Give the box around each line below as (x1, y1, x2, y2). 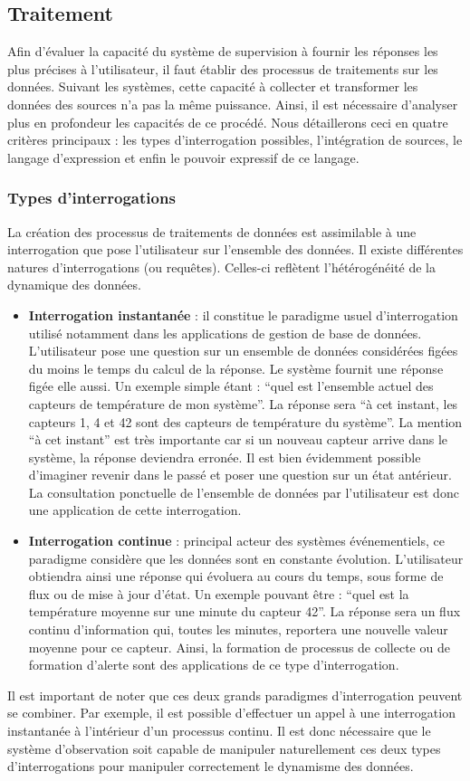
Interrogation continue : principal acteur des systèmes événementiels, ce (28, 531, 445, 550)
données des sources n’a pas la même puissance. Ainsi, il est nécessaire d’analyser (7, 94, 458, 113)
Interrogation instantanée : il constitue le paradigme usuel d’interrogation (28, 305, 458, 324)
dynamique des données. (7, 275, 141, 294)
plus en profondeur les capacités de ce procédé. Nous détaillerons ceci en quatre (7, 112, 448, 131)
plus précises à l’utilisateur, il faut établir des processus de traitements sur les (7, 59, 438, 78)
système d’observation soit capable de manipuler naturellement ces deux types (7, 738, 441, 757)
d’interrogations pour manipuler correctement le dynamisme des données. (7, 757, 414, 776)
